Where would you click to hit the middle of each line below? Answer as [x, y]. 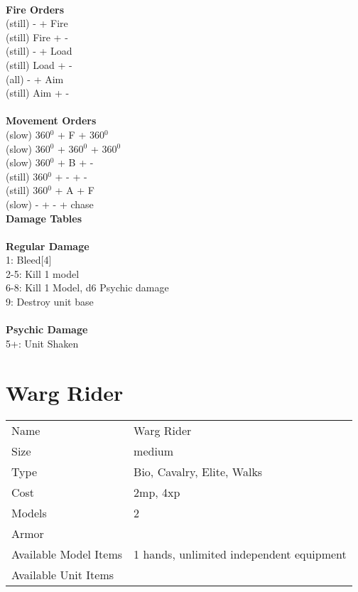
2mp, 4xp [157, 492]
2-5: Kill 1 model [43, 273]
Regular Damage [48, 246]
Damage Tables [44, 218]
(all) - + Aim [35, 79]
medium [154, 451]
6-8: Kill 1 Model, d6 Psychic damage [87, 287]
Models [29, 512]
